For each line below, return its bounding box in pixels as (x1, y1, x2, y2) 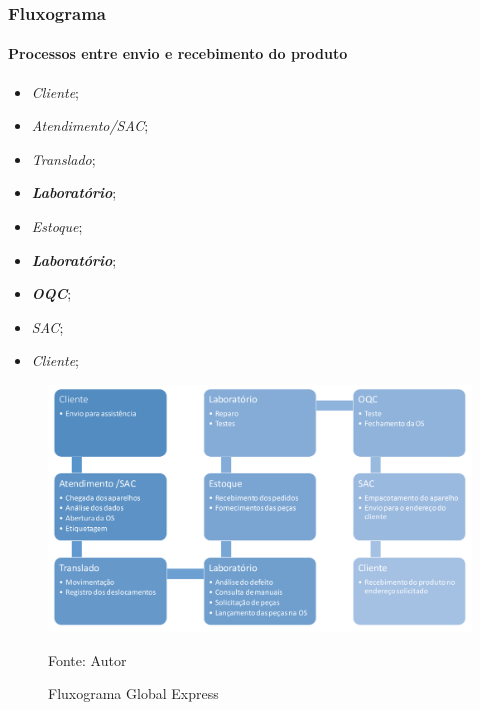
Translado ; (31, 148, 96, 169)
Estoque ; (31, 216, 83, 237)
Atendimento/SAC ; (31, 115, 149, 136)
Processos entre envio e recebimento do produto (8, 43, 348, 64)
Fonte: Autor (48, 649, 127, 670)
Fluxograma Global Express (48, 683, 219, 704)
